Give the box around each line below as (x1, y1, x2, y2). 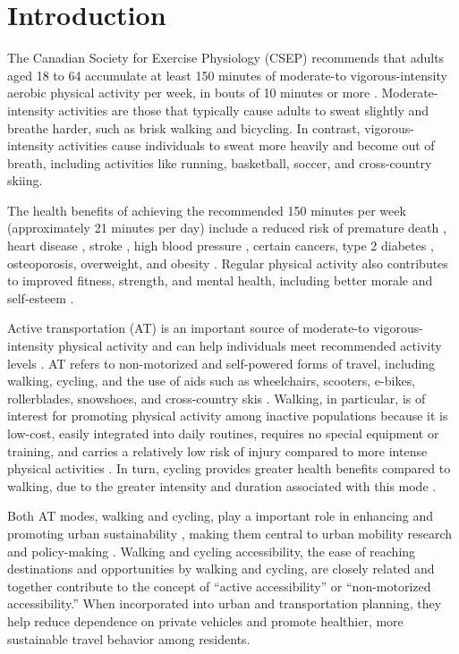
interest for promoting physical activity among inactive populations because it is (7, 406, 448, 425)
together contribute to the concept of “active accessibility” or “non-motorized (7, 576, 431, 595)
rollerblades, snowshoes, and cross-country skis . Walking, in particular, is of (7, 388, 426, 407)
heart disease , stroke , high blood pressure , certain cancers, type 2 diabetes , (7, 236, 434, 255)
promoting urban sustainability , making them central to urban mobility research (7, 523, 453, 542)
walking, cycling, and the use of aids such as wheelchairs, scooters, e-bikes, (7, 371, 416, 390)
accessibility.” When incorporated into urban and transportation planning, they (7, 594, 442, 613)
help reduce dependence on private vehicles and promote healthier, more (7, 611, 404, 630)
